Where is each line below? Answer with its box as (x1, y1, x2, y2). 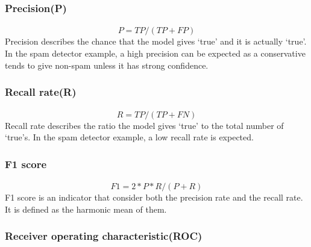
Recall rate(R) (5, 84, 77, 99)
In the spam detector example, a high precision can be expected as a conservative (5, 47, 306, 60)
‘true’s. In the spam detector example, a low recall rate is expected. (5, 131, 254, 143)
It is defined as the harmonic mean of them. (5, 202, 167, 215)
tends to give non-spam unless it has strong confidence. (5, 58, 209, 71)
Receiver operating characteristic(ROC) (5, 228, 203, 243)
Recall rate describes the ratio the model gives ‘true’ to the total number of (5, 119, 284, 131)
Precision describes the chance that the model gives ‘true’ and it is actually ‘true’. (5, 35, 307, 48)
